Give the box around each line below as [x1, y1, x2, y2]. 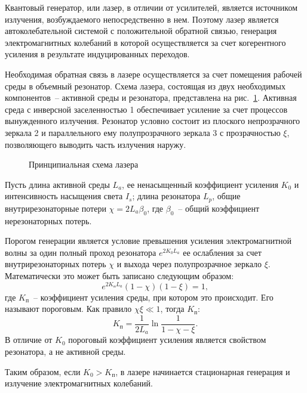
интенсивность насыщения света [5, 190, 123, 202]
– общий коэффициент [178, 202, 260, 214]
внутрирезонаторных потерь [5, 258, 106, 270]
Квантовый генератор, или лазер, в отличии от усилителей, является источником [5, 1, 297, 13]
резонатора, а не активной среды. [5, 345, 126, 357]
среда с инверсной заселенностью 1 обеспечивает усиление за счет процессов [5, 103, 288, 115]
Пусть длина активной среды [5, 178, 110, 190]
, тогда [160, 302, 185, 315]
